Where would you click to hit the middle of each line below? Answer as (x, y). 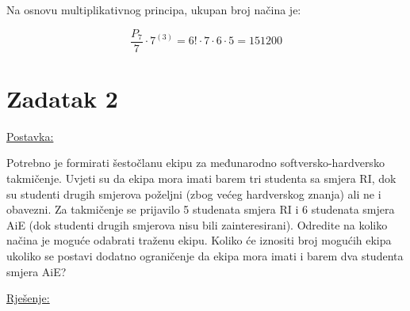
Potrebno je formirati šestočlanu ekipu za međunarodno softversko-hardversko (195, 163)
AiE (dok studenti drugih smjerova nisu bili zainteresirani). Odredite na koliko (197, 224)
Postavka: (30, 136)
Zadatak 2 (62, 98)
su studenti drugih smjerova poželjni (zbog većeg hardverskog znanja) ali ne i (194, 193)
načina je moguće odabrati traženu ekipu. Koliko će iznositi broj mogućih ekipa (199, 240)
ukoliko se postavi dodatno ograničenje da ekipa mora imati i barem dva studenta (205, 255)
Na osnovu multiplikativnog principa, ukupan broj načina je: (154, 9)
